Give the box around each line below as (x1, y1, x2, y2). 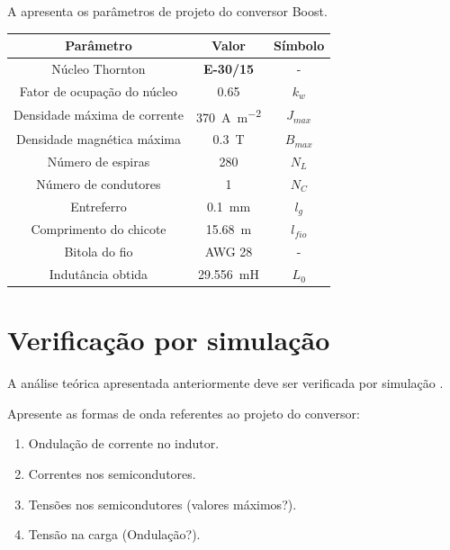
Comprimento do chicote (31, 220, 166, 239)
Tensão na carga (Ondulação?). (28, 525, 201, 544)
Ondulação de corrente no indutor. (28, 434, 220, 453)
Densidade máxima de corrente (13, 105, 184, 124)
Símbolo (274, 36, 325, 55)
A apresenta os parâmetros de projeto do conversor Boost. (7, 2, 328, 20)
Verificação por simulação (7, 321, 330, 358)
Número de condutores (36, 174, 161, 193)
